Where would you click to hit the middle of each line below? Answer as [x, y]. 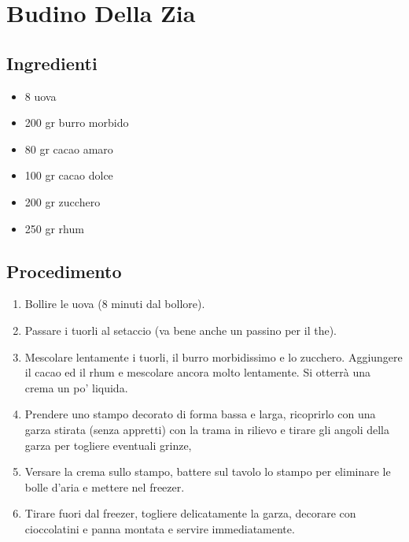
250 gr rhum [54, 228]
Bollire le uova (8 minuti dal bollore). [115, 304]
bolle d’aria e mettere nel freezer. [105, 486]
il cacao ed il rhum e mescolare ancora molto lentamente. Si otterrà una [198, 372]
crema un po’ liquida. [76, 387]
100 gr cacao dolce [69, 175]
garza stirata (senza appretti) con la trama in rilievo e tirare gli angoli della [207, 429]
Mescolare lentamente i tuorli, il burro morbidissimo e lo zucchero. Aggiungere [214, 356]
